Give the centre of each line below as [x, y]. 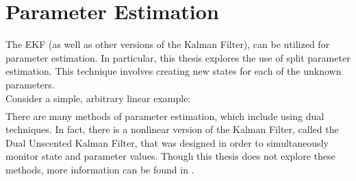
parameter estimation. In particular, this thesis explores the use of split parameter [178, 57]
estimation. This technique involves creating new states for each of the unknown [174, 71]
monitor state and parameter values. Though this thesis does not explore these [170, 156]
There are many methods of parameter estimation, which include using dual [165, 116]
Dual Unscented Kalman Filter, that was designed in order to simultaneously [167, 142]
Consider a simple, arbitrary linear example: [98, 98]
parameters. [30, 84]
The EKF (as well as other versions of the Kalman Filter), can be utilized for [168, 44]
